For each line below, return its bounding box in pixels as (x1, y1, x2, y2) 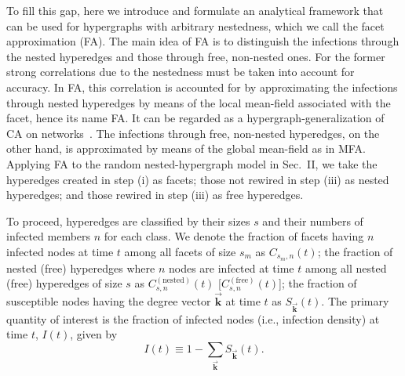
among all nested (305, 259, 387, 276)
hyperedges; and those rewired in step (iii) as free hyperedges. (6, 186, 304, 203)
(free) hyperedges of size (6, 275, 122, 291)
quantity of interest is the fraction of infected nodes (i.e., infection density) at (6, 310, 380, 327)
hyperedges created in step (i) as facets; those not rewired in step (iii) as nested (6, 171, 389, 187)
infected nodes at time (6, 243, 114, 259)
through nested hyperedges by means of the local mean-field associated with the (6, 94, 391, 110)
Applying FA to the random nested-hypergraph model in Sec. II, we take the (6, 155, 378, 172)
